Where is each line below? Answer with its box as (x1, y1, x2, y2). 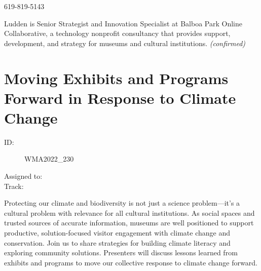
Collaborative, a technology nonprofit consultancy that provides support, (4, 28, 231, 38)
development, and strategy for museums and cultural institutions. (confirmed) (4, 37, 246, 48)
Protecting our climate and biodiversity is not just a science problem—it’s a (4, 198, 240, 208)
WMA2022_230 (24, 153, 74, 164)
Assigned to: (4, 171, 43, 181)
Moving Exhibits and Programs (4, 67, 229, 88)
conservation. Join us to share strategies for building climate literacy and (4, 237, 231, 248)
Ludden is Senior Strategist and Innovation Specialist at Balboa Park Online (4, 18, 242, 28)
